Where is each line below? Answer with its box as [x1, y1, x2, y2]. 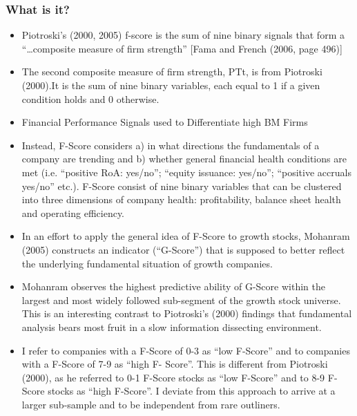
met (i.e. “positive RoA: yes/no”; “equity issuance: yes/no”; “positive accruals [21, 164, 351, 179]
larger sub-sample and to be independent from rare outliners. [21, 397, 280, 411]
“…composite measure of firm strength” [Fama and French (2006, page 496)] [21, 41, 342, 55]
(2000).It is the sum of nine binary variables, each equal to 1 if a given [21, 78, 320, 92]
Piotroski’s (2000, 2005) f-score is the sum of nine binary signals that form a [21, 28, 345, 42]
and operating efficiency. [21, 205, 125, 220]
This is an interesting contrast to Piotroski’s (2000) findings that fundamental [21, 306, 352, 321]
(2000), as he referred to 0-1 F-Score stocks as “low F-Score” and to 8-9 [21, 370, 325, 384]
